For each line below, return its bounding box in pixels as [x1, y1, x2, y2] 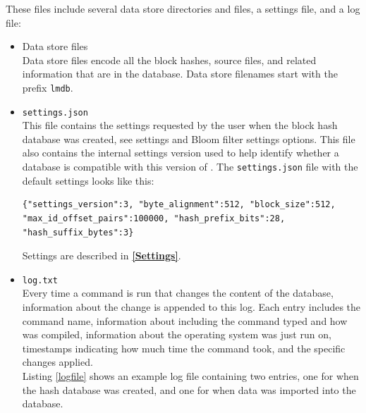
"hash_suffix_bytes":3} [22, 227, 134, 238]
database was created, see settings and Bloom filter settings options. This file [22, 131, 355, 146]
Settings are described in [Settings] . [22, 248, 181, 263]
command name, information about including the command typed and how [22, 313, 348, 328]
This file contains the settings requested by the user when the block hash [22, 118, 338, 132]
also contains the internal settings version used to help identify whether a [22, 145, 339, 160]
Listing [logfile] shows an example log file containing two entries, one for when [22, 368, 359, 383]
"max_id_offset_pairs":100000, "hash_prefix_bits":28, [22, 213, 286, 223]
